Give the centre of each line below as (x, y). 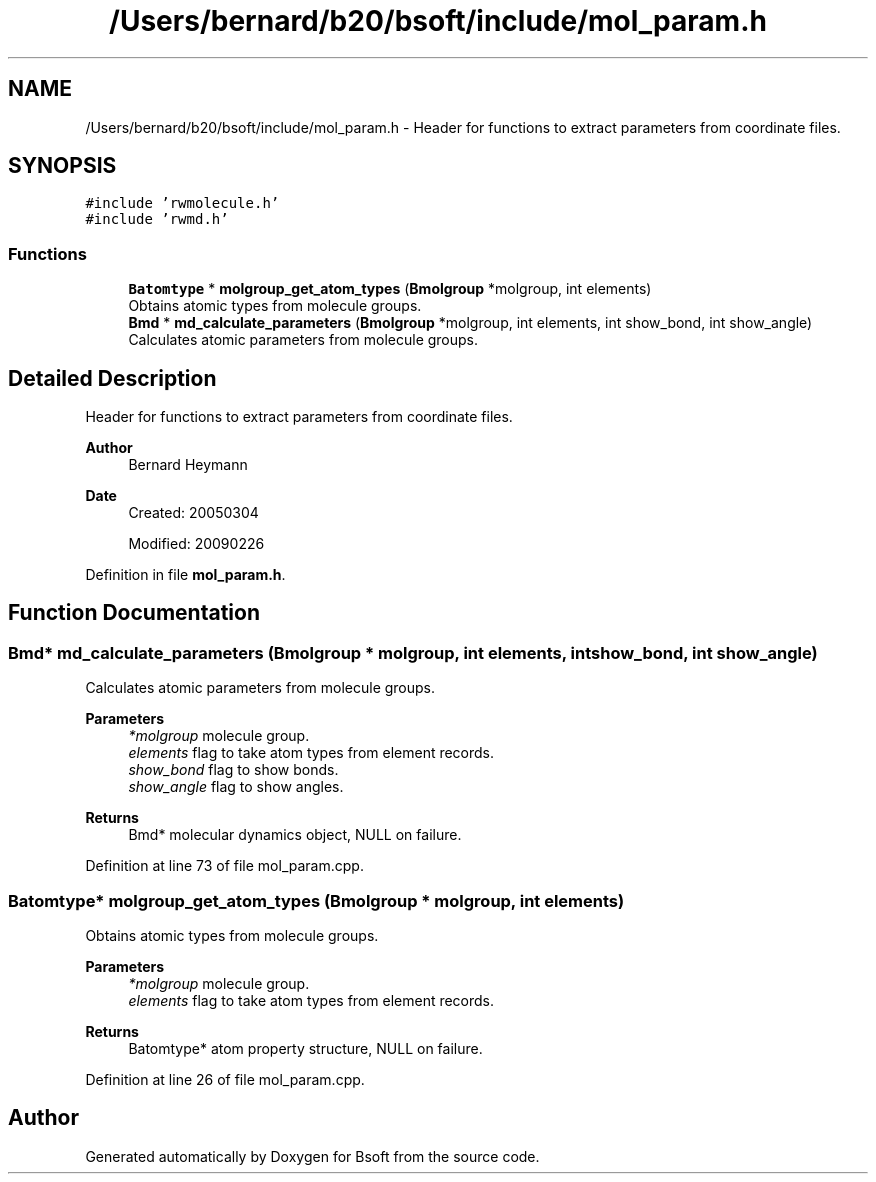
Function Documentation (134, 613)
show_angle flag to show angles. (236, 787)
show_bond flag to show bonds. (233, 770)
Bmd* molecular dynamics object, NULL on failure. (295, 835)
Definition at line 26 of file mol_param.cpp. (225, 1079)
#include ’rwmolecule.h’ (182, 203)
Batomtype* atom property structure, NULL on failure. (305, 1048)
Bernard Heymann (188, 465)
